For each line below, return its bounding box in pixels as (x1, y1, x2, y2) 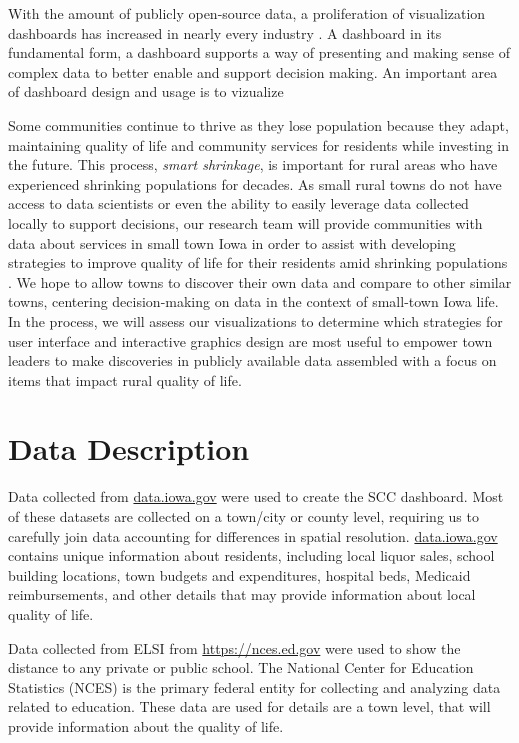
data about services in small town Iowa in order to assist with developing (8, 232, 456, 253)
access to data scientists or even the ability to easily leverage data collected (8, 193, 469, 214)
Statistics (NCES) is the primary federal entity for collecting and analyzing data (8, 676, 501, 697)
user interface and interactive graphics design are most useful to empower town (8, 330, 493, 351)
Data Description (8, 428, 250, 469)
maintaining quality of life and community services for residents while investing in (8, 134, 510, 155)
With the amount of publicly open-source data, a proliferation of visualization (8, 3, 486, 23)
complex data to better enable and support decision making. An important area (8, 61, 498, 82)
